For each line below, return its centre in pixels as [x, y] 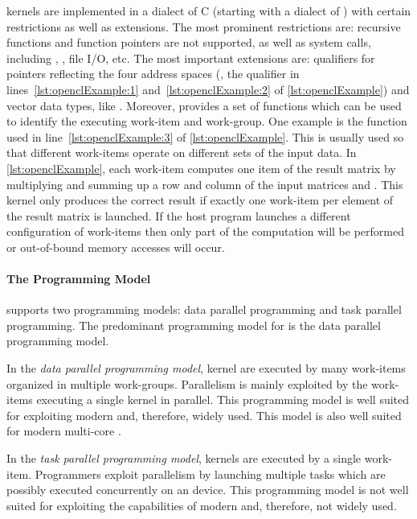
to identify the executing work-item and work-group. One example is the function [207, 121]
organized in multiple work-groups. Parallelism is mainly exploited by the [187, 383]
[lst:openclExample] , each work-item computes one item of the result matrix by [201, 168]
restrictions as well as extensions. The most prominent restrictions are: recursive [204, 26]
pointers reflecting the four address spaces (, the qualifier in [153, 74]
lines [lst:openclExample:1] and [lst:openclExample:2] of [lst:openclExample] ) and [208, 89]
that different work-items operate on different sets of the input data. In [182, 152]
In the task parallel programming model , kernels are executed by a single [184, 458]
